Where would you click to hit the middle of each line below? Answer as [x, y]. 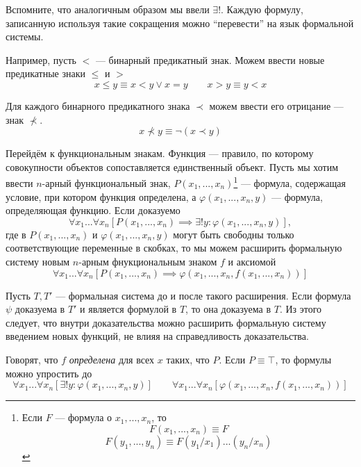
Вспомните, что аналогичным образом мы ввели [108, 9]
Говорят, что [32, 359]
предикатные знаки [46, 73]
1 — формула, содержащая [289, 182]
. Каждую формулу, [262, 9]
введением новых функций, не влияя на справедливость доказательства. [157, 336]
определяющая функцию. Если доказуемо [93, 210]
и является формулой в [128, 309]
